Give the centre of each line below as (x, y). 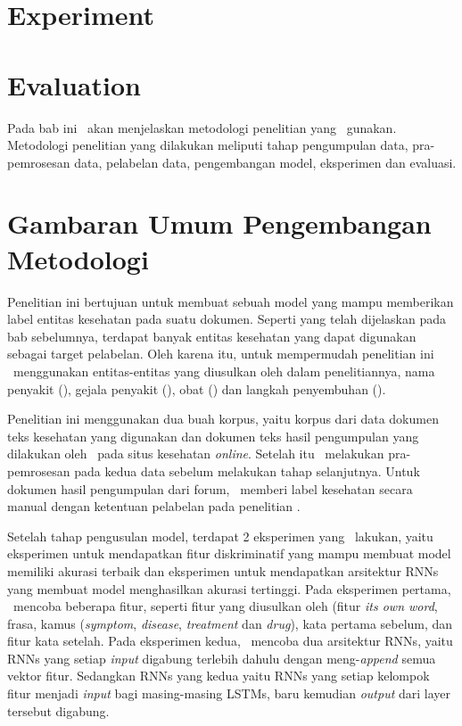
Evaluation (74, 84)
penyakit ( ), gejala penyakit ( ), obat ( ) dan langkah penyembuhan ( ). (197, 388)
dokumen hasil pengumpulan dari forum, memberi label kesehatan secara (210, 488)
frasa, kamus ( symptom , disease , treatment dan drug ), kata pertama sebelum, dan (230, 623)
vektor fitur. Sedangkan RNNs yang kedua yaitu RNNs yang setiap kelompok (219, 676)
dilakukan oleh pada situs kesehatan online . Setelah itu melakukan (196, 454)
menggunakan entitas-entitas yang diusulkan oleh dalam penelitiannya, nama (224, 371)
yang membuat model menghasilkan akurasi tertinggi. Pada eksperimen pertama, (229, 588)
